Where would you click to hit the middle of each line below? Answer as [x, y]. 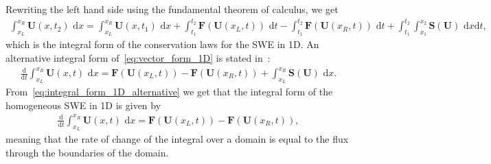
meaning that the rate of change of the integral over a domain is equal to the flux [177, 139]
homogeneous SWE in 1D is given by [83, 105]
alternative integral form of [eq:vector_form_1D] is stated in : [138, 57]
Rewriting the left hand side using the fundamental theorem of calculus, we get [172, 9]
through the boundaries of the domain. [87, 152]
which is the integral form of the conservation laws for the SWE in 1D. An [162, 44]
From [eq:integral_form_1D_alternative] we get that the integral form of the [169, 92]
